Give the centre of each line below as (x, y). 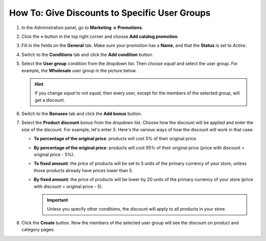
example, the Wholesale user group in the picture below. (79, 70)
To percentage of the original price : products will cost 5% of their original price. (116, 139)
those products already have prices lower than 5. (83, 170)
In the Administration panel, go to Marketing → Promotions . (82, 28)
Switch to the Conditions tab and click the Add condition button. (87, 55)
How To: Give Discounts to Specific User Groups (110, 13)
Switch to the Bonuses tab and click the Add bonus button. (82, 114)
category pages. (38, 230)
